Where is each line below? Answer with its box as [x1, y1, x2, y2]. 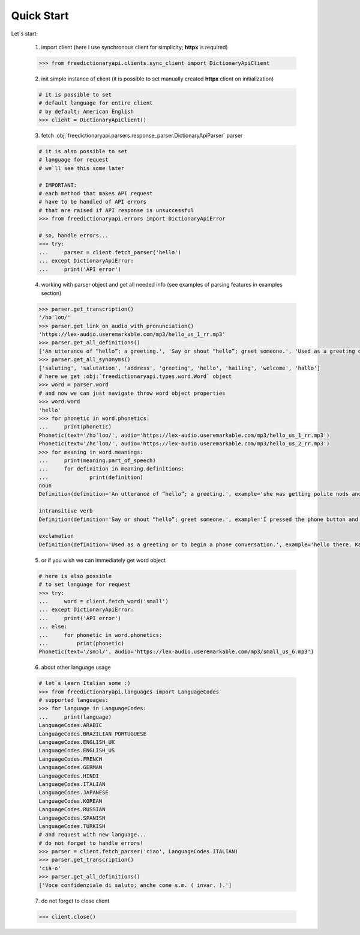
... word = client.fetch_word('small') [38, 598, 169, 605]
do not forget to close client [41, 897, 110, 904]
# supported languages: [38, 697, 109, 704]
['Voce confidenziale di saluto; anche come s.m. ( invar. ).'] [38, 882, 232, 889]
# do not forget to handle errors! [38, 839, 143, 847]
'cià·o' [38, 865, 61, 871]
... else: [38, 623, 68, 630]
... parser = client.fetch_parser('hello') [38, 249, 181, 255]
